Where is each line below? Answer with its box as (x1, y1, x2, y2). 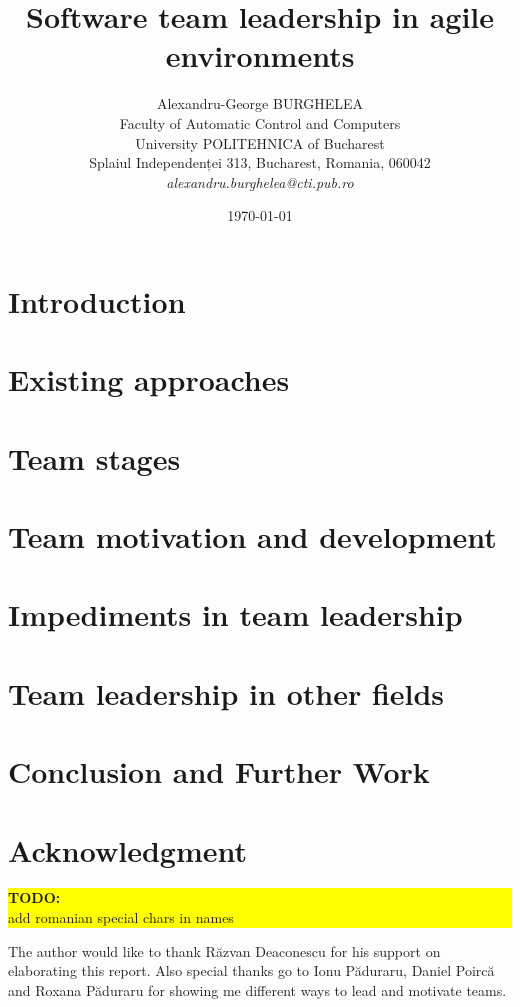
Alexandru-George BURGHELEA (156, 93, 364, 114)
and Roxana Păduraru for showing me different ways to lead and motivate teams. (8, 979, 507, 1000)
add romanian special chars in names (8, 907, 234, 928)
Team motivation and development (8, 516, 497, 556)
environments (165, 35, 355, 76)
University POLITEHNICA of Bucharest (135, 132, 385, 153)
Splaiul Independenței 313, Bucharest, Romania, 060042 (89, 152, 431, 173)
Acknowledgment (8, 829, 247, 870)
